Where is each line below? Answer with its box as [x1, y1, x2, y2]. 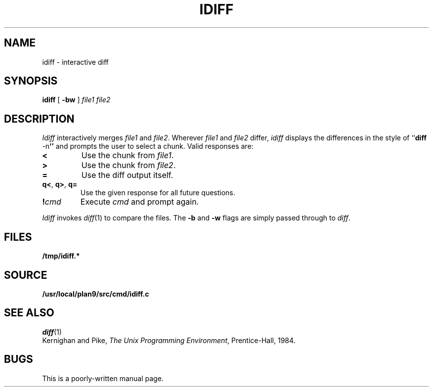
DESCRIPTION [4, 112, 75, 125]
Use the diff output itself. [81, 170, 173, 180]
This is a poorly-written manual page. [42, 374, 164, 383]
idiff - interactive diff [42, 57, 109, 66]
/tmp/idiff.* [42, 252, 80, 261]
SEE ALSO [4, 306, 54, 319]
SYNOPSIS [4, 75, 58, 87]
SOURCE [4, 268, 47, 281]
